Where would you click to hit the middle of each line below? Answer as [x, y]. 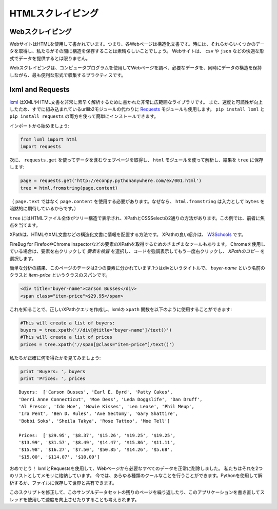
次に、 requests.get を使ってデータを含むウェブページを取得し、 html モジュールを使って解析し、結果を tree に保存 [136, 160]
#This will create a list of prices [66, 337]
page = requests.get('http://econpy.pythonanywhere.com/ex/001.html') [111, 181]
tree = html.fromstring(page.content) [69, 188]
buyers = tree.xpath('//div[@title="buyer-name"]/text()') [96, 330]
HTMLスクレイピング [54, 13]
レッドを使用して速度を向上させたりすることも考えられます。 [74, 499]
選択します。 [23, 258]
